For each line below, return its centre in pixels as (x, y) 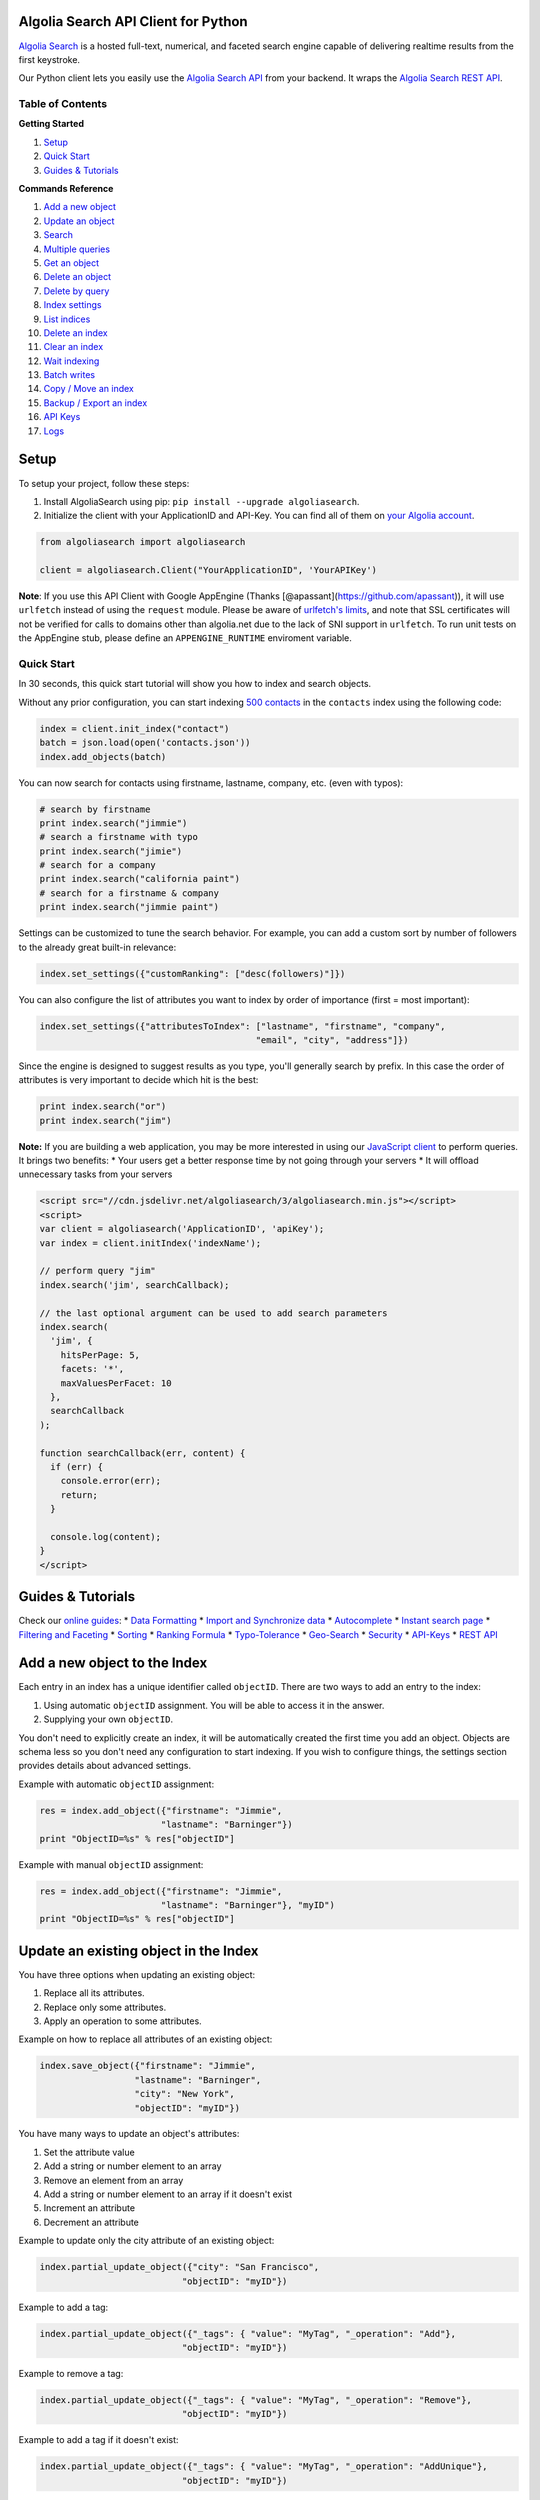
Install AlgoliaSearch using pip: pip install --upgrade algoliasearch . (201, 501)
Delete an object (77, 277)
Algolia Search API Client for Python (133, 21)
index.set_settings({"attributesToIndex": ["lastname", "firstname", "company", (242, 1026)
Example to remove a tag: (71, 2373)
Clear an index (73, 347)
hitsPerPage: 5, (100, 1354)
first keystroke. (49, 59)
